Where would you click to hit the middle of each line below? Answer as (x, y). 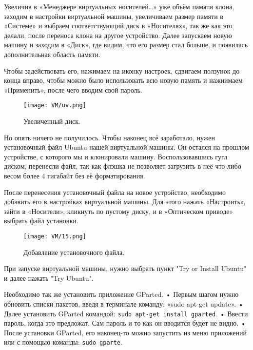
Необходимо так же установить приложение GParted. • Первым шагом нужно (121, 294)
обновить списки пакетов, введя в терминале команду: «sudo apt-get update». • (124, 303)
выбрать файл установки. (41, 221)
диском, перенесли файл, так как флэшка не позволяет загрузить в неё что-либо (123, 166)
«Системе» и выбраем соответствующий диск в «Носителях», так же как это (118, 26)
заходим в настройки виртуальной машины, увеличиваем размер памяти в (114, 16)
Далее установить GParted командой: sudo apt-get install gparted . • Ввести (126, 313)
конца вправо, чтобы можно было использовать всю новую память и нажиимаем (123, 80)
